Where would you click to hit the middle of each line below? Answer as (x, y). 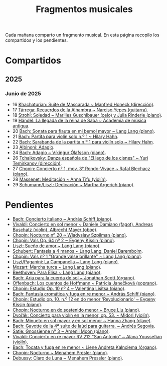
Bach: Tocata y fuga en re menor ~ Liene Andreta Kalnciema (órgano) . (85, 347)
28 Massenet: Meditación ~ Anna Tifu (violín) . (60, 179)
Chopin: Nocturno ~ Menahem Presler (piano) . (60, 353)
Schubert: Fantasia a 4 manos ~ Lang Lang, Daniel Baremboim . (77, 251)
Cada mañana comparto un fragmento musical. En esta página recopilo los (82, 35)
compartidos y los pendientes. (37, 40)
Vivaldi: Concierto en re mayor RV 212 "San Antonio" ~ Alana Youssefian (87, 337)
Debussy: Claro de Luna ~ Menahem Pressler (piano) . (68, 358)
